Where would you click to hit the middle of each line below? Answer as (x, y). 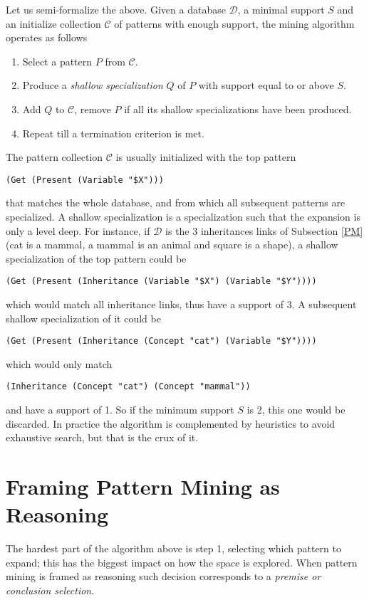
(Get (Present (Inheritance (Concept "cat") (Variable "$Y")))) (161, 341)
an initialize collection (53, 23)
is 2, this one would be (296, 410)
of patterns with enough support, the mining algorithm (234, 23)
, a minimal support (281, 9)
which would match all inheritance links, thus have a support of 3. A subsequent (181, 304)
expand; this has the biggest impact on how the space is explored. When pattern (182, 562)
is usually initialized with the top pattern (206, 157)
